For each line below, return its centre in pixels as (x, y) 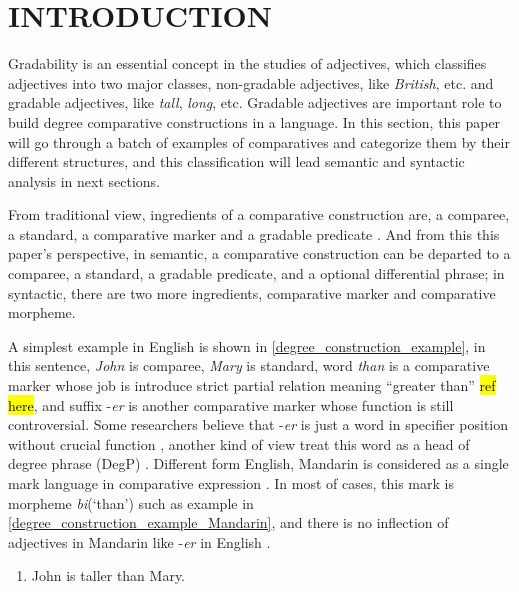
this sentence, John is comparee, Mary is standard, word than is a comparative (249, 365)
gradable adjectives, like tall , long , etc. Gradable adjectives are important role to (255, 102)
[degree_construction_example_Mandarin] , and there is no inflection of (228, 522)
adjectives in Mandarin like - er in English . (139, 541)
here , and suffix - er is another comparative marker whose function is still (231, 404)
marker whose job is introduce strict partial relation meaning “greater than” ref (252, 385)
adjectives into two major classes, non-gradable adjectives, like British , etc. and (251, 82)
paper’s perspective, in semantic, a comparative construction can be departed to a (259, 253)
